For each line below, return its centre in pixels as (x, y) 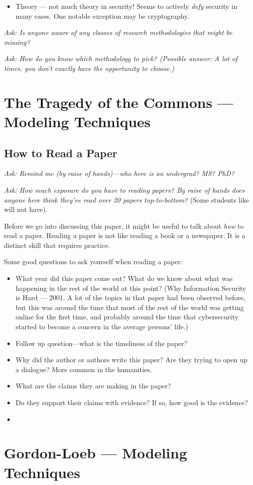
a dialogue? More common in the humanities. (84, 369)
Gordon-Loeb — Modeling (96, 453)
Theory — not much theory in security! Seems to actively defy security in (126, 6)
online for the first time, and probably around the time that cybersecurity (127, 317)
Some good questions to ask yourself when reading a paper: (93, 261)
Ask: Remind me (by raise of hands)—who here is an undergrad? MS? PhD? (119, 173)
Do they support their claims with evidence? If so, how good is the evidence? (132, 402)
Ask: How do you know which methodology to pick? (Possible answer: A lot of (121, 58)
